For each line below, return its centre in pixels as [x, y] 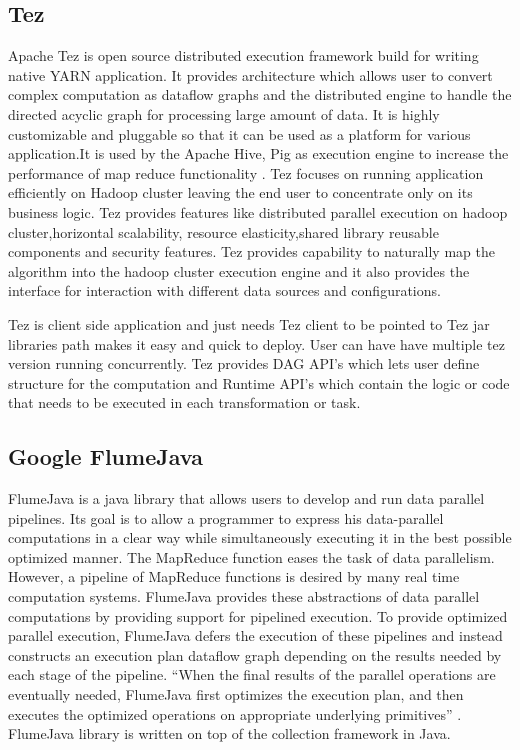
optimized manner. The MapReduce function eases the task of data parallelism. [251, 556]
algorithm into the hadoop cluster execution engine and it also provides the [239, 270]
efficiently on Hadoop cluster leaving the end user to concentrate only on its [240, 192]
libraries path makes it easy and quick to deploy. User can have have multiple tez [256, 343]
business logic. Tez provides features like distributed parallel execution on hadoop [258, 211]
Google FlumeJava [105, 456]
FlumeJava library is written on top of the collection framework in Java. [229, 733]
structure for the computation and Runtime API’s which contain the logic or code [259, 382]
